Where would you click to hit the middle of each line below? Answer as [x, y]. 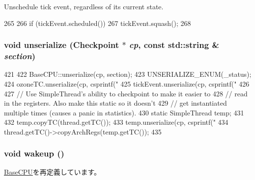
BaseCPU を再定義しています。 [52, 171]
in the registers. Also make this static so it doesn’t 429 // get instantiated [115, 103]
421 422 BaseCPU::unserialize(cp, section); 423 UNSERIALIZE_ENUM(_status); [128, 74]
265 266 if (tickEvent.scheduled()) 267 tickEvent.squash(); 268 [98, 23]
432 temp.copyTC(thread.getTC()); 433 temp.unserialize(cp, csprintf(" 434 [116, 122]
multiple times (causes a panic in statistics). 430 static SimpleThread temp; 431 [124, 112]
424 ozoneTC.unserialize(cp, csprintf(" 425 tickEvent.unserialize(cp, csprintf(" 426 [127, 83]
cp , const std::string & [174, 45]
